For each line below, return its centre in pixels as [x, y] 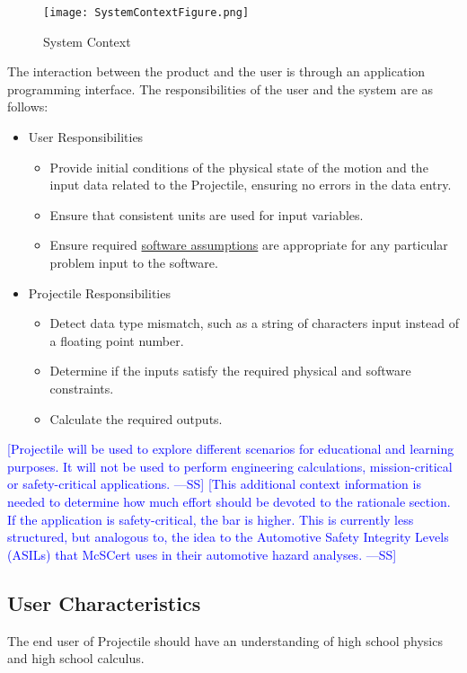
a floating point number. [117, 340]
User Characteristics [104, 602]
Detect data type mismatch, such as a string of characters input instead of [254, 323]
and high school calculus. [76, 658]
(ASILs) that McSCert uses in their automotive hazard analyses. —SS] [202, 554]
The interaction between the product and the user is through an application [216, 71]
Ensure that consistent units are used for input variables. [207, 214]
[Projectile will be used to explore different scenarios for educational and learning [231, 449]
